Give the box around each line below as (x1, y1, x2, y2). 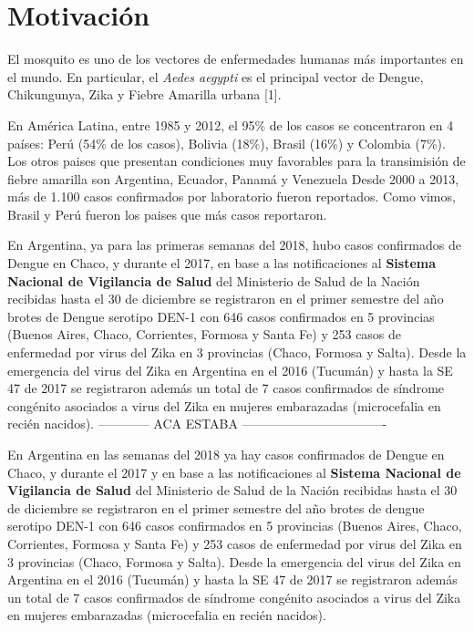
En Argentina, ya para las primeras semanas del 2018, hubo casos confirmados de (7, 235, 461, 254)
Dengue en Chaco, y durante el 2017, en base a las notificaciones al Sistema (7, 253, 437, 273)
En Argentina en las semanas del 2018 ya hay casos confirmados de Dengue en (7, 445, 445, 463)
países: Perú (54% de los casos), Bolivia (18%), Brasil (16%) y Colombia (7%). (7, 133, 446, 152)
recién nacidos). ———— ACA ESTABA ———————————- (7, 414, 387, 433)
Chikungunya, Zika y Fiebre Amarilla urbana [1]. (7, 85, 282, 104)
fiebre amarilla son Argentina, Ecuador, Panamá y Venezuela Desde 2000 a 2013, (7, 169, 459, 188)
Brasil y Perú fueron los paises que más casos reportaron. (7, 204, 327, 223)
